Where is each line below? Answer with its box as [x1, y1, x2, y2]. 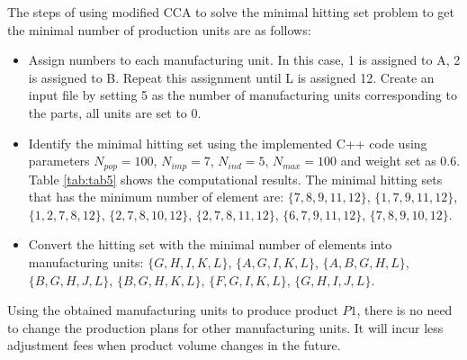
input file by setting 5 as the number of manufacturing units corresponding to [28, 85, 457, 104]
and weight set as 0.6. [340, 151, 461, 170]
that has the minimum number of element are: [28, 187, 284, 206]
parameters [28, 151, 90, 170]
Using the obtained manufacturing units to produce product [7, 301, 338, 319]
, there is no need [356, 301, 453, 319]
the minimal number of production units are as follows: [7, 20, 311, 39]
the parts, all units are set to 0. [28, 103, 202, 121]
